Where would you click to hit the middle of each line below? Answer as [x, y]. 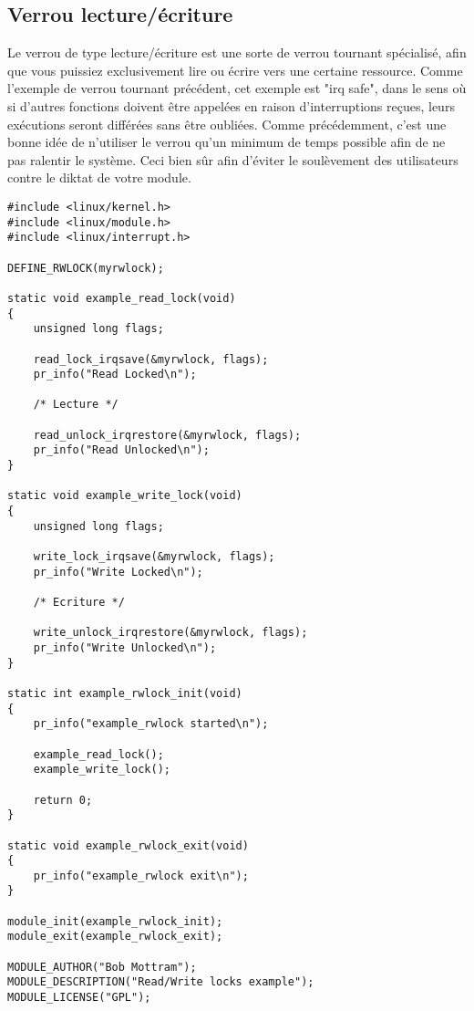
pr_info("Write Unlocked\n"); [125, 647]
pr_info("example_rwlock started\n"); [151, 724]
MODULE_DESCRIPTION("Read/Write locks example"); [161, 982]
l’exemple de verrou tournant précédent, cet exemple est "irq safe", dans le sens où [237, 88]
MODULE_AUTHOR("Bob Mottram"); [102, 967]
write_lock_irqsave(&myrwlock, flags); [154, 557]
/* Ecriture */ [79, 603]
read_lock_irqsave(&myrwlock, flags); [151, 359]
